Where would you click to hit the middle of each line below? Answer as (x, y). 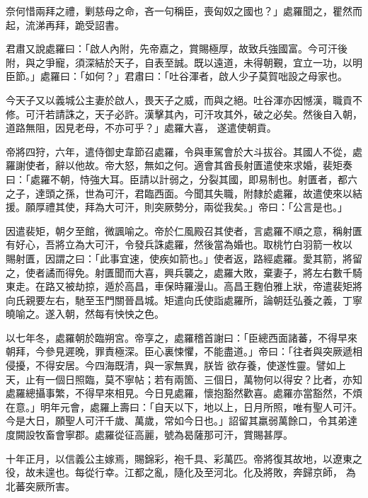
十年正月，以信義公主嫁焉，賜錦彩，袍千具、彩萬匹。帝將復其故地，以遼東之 (184, 458)
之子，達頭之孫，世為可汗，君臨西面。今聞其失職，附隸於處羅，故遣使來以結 (184, 193)
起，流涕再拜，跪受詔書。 (65, 24)
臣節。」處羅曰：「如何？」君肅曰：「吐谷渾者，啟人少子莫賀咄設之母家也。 (177, 76)
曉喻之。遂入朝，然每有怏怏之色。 (85, 314)
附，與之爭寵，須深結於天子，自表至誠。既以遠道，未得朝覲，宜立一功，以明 (184, 62)
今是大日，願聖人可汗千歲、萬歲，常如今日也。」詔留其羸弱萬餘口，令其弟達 (182, 421)
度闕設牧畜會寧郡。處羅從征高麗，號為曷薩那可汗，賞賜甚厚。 (149, 435)
